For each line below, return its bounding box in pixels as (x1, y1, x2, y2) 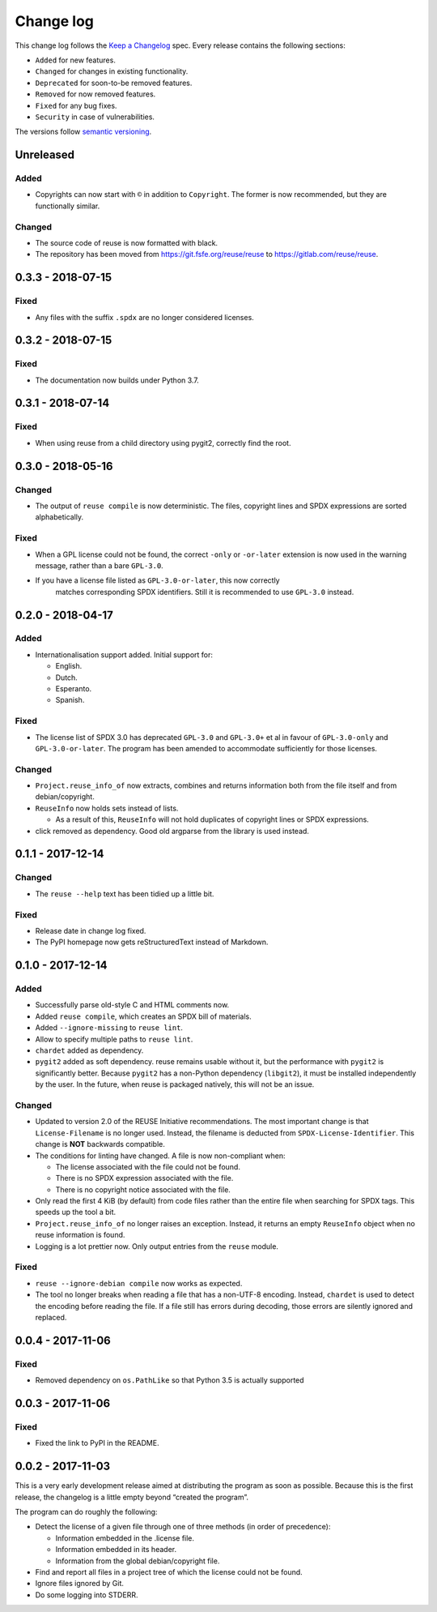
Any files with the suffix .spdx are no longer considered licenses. (35, 312, 254, 322)
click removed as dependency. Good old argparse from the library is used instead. (35, 826, 309, 836)
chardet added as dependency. (35, 1045, 144, 1055)
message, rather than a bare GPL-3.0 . (35, 560, 163, 571)
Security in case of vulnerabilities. (35, 112, 155, 122)
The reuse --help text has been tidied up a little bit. (35, 888, 214, 899)
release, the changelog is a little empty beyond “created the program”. (15, 1492, 248, 1502)
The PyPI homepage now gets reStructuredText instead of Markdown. (35, 937, 269, 947)
